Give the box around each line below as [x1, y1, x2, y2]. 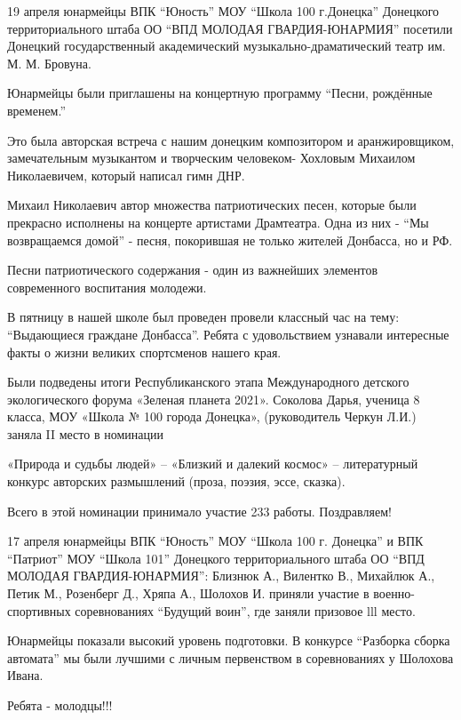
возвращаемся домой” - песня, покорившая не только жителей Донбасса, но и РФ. [7, 230, 453, 249]
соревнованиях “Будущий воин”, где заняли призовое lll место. [75, 601, 416, 620]
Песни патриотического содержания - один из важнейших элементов [7, 260, 378, 279]
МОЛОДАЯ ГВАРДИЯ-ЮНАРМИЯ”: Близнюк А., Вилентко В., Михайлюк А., [7, 566, 435, 585]
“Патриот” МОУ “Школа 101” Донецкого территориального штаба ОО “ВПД [7, 548, 425, 567]
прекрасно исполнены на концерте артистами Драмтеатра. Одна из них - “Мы [7, 212, 429, 231]
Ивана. [7, 666, 44, 684]
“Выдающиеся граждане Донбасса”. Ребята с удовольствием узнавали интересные [7, 324, 449, 343]
